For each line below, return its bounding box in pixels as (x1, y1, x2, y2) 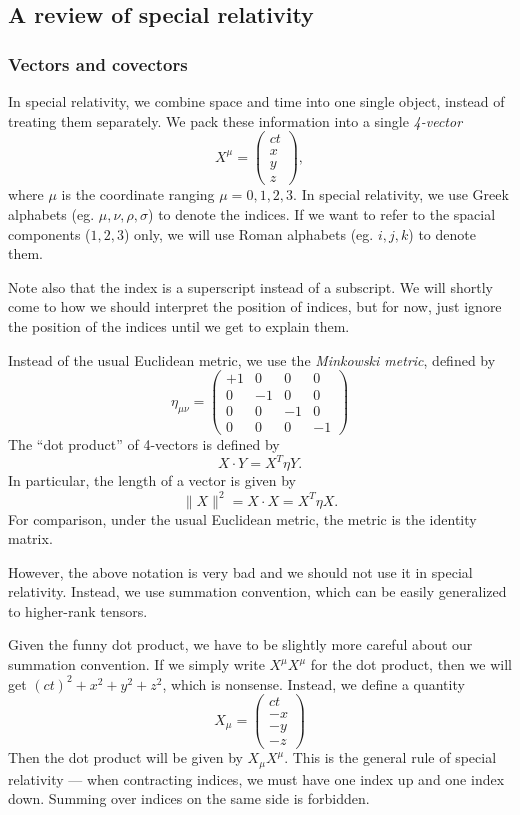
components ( (8, 223, 91, 244)
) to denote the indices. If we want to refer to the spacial (148, 203, 496, 224)
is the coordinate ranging (61, 184, 215, 205)
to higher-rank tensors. (8, 600, 148, 621)
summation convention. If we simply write (8, 654, 265, 675)
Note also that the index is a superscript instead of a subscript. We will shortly (8, 276, 493, 297)
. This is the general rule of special (284, 747, 497, 768)
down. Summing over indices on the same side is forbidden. (8, 788, 370, 809)
